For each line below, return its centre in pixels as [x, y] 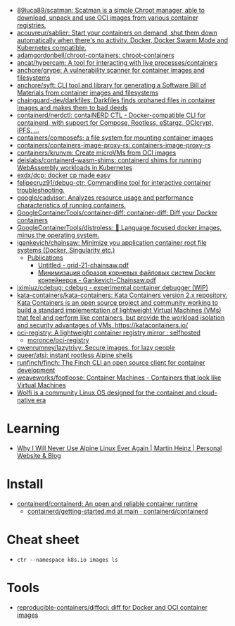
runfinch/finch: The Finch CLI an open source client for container [111, 362]
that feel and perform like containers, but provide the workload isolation [121, 318]
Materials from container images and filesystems [88, 92]
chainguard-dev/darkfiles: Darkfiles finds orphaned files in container [116, 100]
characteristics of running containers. [71, 205]
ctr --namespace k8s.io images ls [67, 560]
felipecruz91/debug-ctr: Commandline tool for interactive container [114, 182]
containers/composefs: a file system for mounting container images [115, 138]
